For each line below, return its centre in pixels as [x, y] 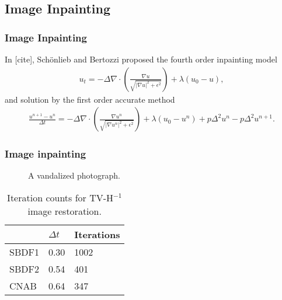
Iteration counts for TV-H [60, 198]
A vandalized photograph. [74, 175]
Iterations [97, 235]
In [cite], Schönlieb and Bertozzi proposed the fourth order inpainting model [141, 59]
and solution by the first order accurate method [90, 99]
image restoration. [65, 211]
